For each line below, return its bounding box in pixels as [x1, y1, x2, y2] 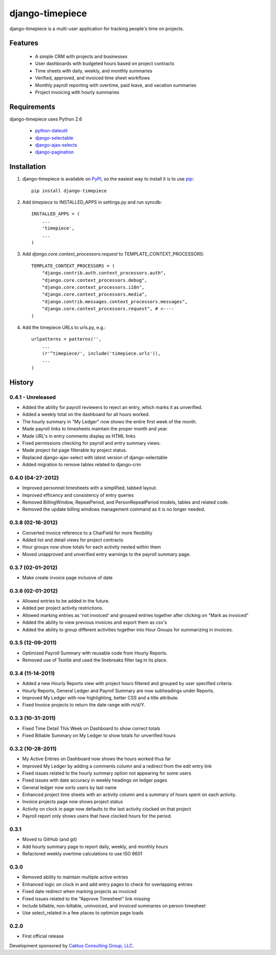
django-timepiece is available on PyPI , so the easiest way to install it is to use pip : [22, 176, 194, 182]
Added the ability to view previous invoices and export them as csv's [22, 619, 167, 626]
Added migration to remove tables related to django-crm [22, 462, 142, 468]
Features [9, 39, 38, 48]
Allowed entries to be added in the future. [22, 598, 110, 604]
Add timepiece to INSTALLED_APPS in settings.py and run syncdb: [22, 199, 162, 206]
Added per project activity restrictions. [22, 605, 104, 611]
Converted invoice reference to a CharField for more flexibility [22, 530, 153, 536]
